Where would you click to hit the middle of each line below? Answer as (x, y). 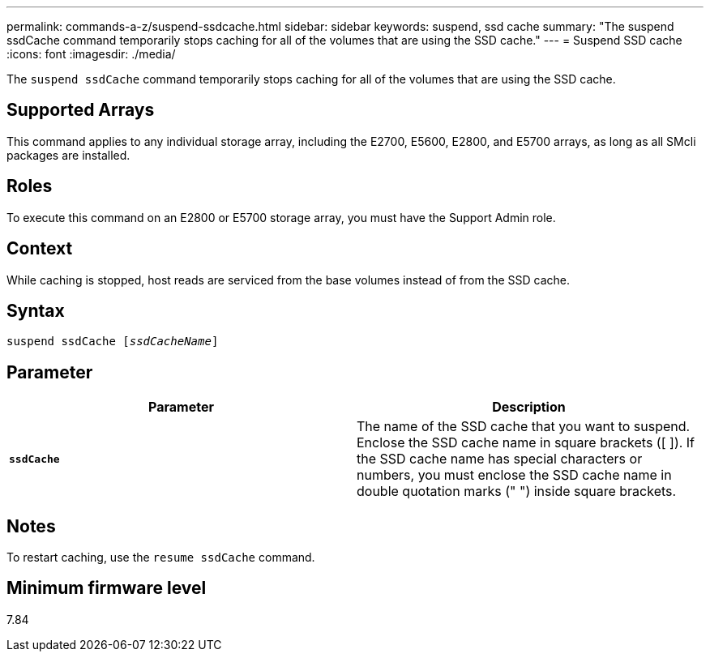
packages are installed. (68, 155)
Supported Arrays (81, 110)
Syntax (36, 310)
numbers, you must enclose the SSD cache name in (514, 475)
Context (40, 249)
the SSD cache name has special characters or (500, 459)
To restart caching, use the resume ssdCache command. (161, 558)
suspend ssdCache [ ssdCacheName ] (113, 342)
